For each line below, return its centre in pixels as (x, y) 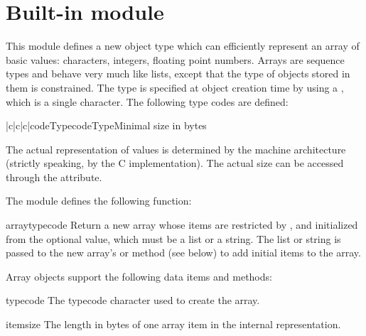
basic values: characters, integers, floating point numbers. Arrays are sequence (175, 59)
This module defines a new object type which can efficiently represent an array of (183, 46)
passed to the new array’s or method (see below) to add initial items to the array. (183, 253)
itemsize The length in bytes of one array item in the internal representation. (173, 324)
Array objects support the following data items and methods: (139, 276)
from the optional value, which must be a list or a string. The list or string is (173, 238)
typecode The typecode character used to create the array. (133, 300)
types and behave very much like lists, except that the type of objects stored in (178, 74)
